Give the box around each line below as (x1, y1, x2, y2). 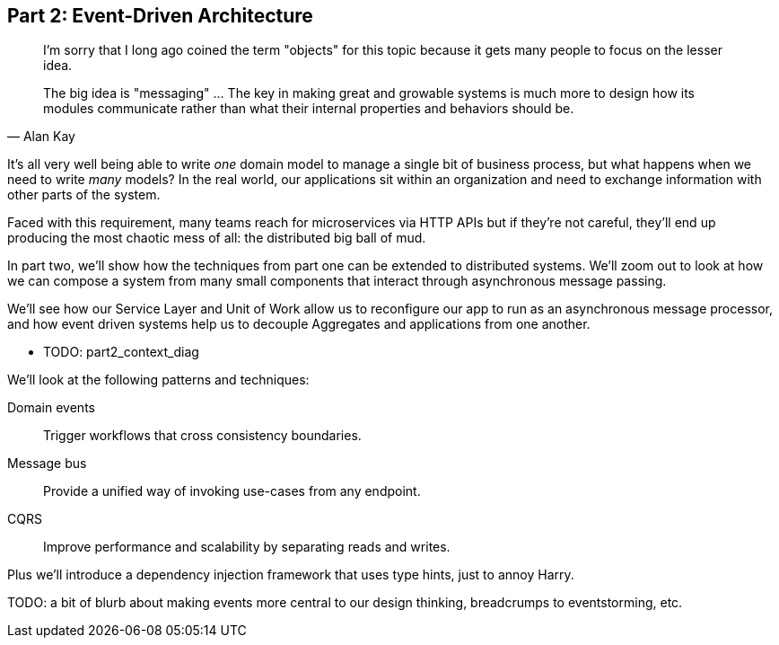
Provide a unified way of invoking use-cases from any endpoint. (43, 483, 421, 499)
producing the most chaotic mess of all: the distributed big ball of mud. (7, 230, 426, 246)
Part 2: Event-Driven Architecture (7, 4, 313, 27)
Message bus (7, 455, 87, 472)
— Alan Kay (7, 128, 75, 145)
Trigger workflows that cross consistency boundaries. (43, 428, 362, 444)
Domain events (7, 400, 95, 416)
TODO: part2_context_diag (43, 344, 199, 360)
